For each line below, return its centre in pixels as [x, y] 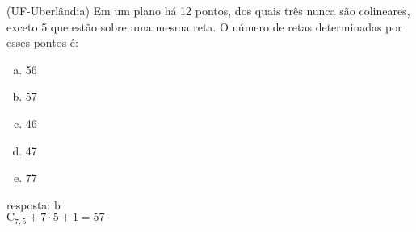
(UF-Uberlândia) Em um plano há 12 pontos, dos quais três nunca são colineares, [208, 10]
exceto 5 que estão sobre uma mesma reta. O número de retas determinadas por [204, 26]
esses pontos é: [42, 42]
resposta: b [34, 204]
